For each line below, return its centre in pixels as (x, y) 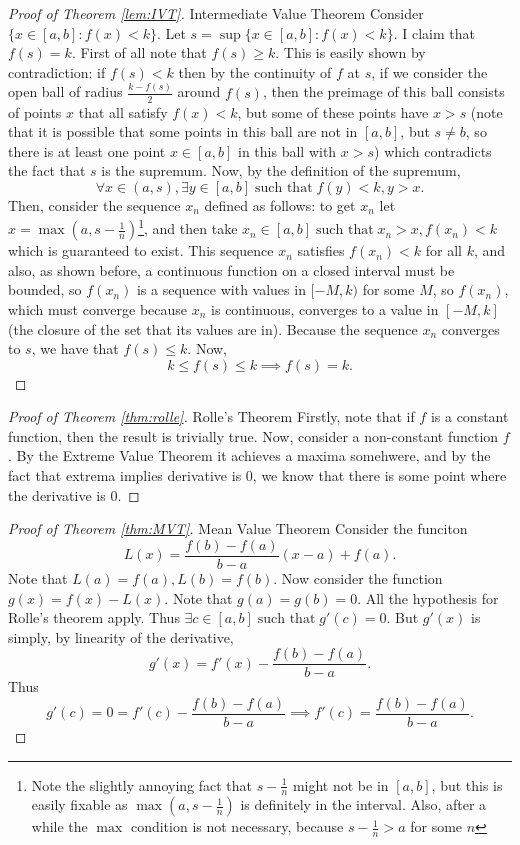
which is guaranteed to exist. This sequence (141, 250)
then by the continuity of (255, 71)
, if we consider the (429, 71)
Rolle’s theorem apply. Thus (94, 617)
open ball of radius (65, 91)
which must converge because (98, 308)
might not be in (340, 784)
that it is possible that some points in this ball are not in (183, 131)
